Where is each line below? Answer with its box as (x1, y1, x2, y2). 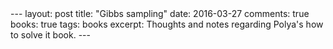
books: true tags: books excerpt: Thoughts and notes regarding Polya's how (10, 18, 324, 30)
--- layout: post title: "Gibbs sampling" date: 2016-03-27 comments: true (10, 8, 310, 19)
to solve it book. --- (10, 29, 91, 41)
